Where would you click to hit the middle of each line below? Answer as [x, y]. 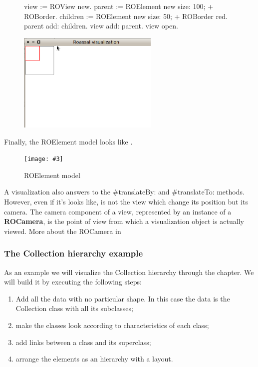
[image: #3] [44, 159]
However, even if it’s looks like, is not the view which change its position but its [126, 202]
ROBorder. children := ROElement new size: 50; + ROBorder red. [126, 16]
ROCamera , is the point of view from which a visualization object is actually [124, 221]
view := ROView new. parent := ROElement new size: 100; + [119, 6]
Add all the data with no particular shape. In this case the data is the [123, 298]
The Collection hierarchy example [74, 253]
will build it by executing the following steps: [73, 282]
